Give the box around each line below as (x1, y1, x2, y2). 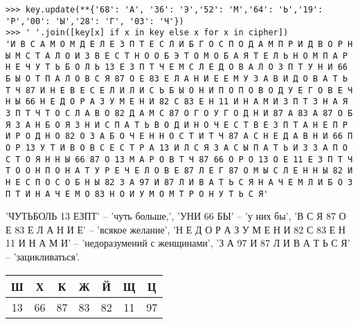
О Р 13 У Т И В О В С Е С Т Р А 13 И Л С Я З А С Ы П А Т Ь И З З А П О (6, 142, 348, 153)
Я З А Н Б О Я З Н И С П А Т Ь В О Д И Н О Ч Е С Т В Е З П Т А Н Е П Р (6, 120, 348, 130)
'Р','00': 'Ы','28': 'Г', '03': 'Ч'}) (6, 16, 184, 26)
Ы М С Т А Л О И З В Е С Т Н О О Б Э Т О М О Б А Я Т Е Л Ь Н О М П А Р (6, 50, 348, 61)
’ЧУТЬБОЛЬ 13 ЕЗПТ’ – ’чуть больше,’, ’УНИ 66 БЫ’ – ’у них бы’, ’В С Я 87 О (6, 209, 346, 223)
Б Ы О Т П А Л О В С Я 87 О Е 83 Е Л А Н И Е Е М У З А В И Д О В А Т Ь (6, 73, 348, 84)
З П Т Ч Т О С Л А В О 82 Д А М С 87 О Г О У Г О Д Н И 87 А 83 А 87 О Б (6, 108, 353, 118)
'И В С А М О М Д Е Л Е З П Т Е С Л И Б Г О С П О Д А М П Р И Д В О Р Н (6, 39, 353, 49)
